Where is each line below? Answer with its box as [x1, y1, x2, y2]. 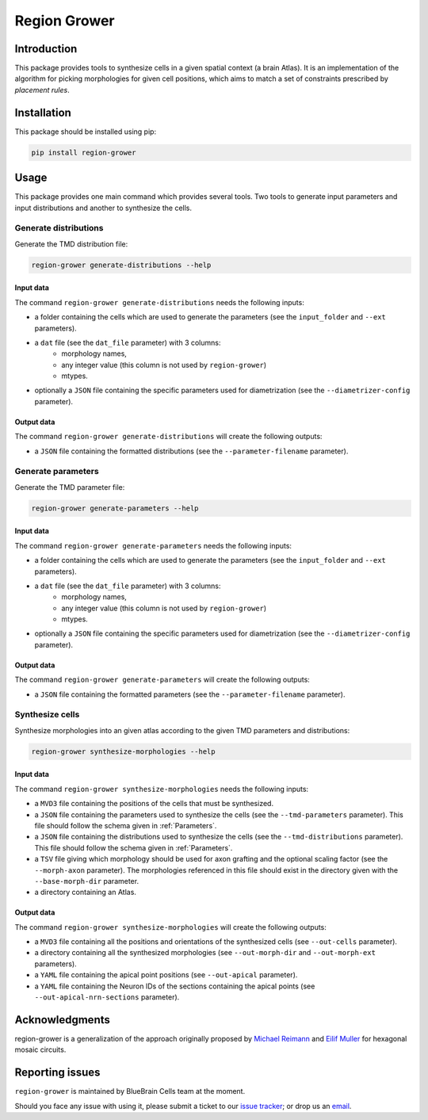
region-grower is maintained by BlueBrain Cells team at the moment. [14, 1087, 246, 1096]
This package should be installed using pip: [14, 127, 157, 136]
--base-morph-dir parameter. [34, 876, 139, 885]
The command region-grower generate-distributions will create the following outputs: [14, 432, 323, 442]
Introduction [14, 42, 78, 55]
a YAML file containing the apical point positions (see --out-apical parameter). [34, 970, 298, 980]
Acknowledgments [14, 1013, 111, 1026]
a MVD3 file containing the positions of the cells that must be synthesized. [34, 799, 273, 808]
